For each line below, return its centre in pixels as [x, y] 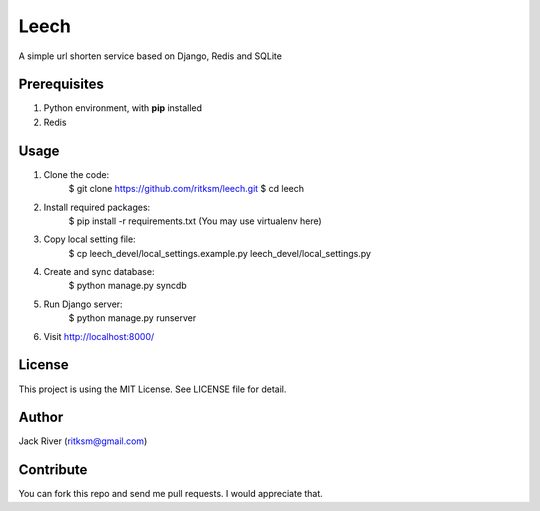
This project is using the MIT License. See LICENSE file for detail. [152, 389]
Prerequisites [61, 84]
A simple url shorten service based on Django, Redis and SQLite [150, 56]
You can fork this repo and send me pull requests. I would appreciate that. [171, 494]
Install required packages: [97, 207]
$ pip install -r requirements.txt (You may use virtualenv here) [195, 221]
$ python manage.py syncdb [127, 286]
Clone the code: [76, 174]
